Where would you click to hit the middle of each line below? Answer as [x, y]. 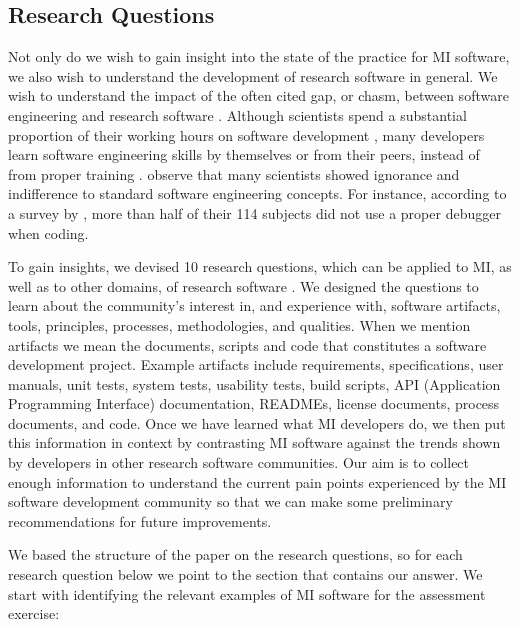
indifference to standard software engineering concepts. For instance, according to [257, 193]
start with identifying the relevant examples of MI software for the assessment [247, 593]
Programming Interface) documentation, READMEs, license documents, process [254, 403]
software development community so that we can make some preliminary [230, 501]
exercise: [34, 613]
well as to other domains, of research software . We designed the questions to [243, 285]
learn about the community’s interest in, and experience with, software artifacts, [254, 305]
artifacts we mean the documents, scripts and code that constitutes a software [247, 344]
